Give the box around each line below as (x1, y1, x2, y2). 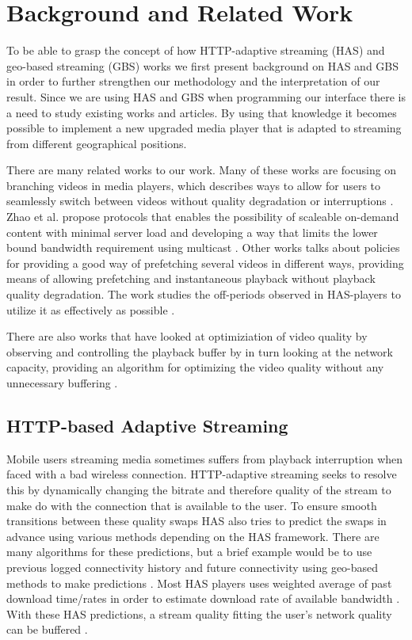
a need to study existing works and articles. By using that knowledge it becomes (6, 104, 397, 120)
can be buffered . (6, 621, 88, 638)
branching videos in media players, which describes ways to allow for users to (6, 177, 381, 193)
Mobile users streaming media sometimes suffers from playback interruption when (6, 450, 403, 467)
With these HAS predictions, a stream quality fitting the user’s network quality (6, 605, 392, 622)
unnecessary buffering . (6, 375, 118, 390)
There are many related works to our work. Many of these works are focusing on (6, 162, 397, 178)
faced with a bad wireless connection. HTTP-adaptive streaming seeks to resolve (6, 466, 397, 482)
